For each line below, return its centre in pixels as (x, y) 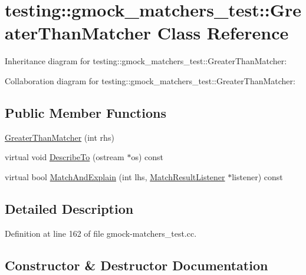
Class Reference (223, 33)
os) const (147, 157)
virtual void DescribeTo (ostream (65, 157)
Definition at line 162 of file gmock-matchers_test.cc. (101, 233)
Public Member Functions (85, 112)
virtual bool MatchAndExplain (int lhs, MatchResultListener (115, 176)
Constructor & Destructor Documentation (136, 265)
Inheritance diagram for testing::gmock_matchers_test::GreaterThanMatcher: (146, 61)
